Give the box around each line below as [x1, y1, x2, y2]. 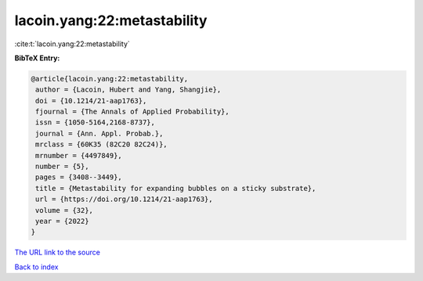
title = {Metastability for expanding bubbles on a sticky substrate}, [35, 184, 316, 193]
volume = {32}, [35, 206, 94, 214]
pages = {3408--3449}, [35, 173, 123, 182]
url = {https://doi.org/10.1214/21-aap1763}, [35, 195, 213, 204]
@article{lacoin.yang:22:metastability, [31, 74, 188, 83]
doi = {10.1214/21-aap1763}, [35, 96, 147, 105]
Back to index [14, 262, 59, 272]
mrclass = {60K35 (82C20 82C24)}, [35, 140, 168, 149]
